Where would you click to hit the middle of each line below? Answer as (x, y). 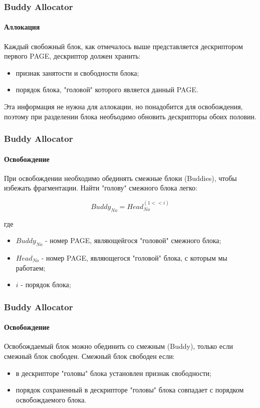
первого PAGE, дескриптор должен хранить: (72, 56)
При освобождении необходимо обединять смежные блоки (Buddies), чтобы (120, 178)
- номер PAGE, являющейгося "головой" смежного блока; (133, 240)
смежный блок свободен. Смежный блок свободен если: (89, 356)
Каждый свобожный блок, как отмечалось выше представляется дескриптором (123, 46)
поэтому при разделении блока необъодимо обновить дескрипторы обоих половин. (130, 116)
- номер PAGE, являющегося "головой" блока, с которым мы (134, 258)
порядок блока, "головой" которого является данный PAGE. (107, 89)
